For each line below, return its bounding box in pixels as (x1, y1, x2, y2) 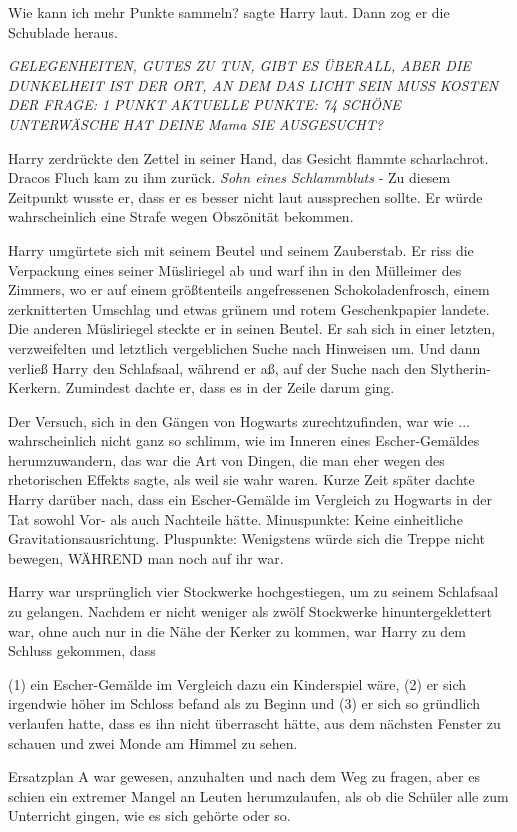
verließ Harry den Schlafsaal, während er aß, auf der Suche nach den (8, 357, 426, 378)
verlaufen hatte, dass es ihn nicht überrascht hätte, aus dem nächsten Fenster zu (8, 713, 501, 733)
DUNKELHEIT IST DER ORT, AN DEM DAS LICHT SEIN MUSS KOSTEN (8, 74, 499, 95)
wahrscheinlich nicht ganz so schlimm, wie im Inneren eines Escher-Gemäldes (8, 430, 480, 451)
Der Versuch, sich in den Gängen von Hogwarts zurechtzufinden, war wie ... (8, 410, 470, 431)
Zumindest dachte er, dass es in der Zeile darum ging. (65, 377, 395, 398)
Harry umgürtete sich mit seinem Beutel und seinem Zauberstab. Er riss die (8, 239, 474, 260)
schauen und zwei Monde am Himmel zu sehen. (8, 732, 298, 753)
